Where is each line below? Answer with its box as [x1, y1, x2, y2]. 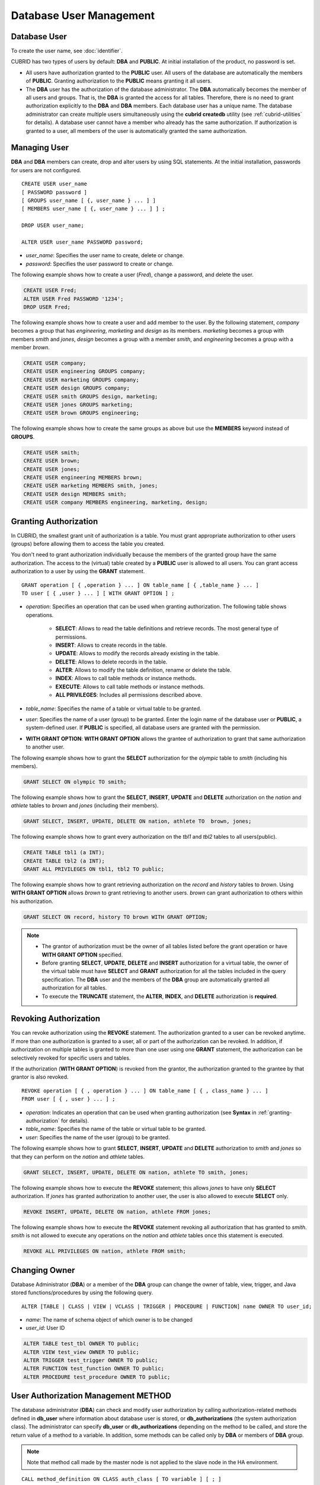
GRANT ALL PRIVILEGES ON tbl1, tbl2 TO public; [23, 866, 164, 873]
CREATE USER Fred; [23, 287, 77, 294]
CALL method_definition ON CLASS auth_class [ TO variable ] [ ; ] [21, 1475, 222, 1482]
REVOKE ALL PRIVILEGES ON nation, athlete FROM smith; [23, 1248, 186, 1255]
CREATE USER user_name [21, 181, 88, 187]
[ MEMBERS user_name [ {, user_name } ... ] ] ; [21, 206, 165, 212]
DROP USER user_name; [21, 222, 84, 229]
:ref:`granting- [257, 1108, 293, 1116]
